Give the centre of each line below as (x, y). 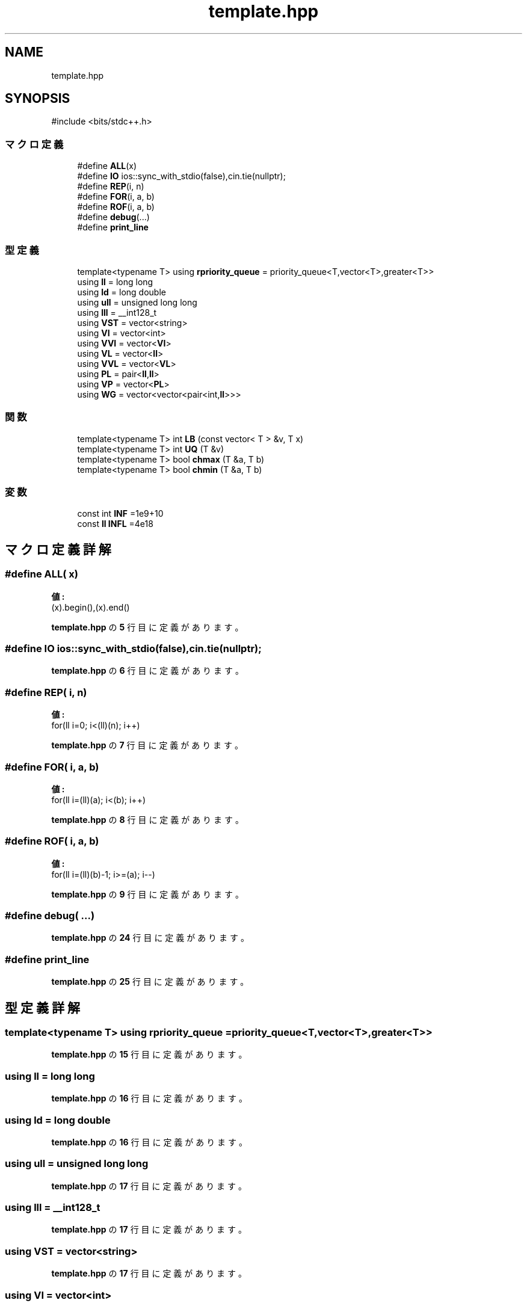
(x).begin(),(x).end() (91, 607)
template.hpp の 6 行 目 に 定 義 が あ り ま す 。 (147, 671)
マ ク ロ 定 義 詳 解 (58, 549)
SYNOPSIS (38, 99)
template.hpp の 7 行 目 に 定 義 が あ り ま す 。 (147, 745)
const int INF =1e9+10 (120, 514)
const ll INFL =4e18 (115, 524)
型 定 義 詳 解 (42, 1008)
